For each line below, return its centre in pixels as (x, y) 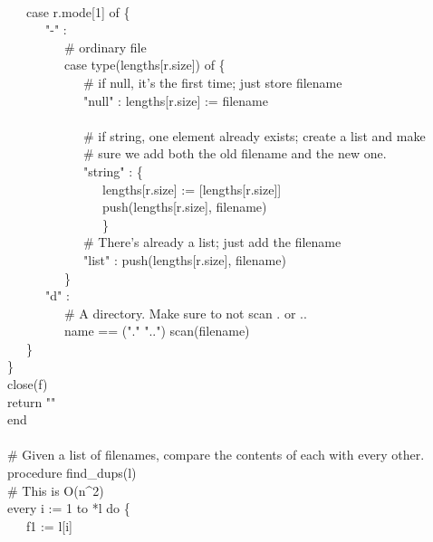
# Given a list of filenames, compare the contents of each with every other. (216, 455)
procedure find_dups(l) (72, 473)
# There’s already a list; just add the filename (212, 242)
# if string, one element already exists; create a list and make (254, 135)
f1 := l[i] (49, 525)
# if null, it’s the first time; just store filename (212, 82)
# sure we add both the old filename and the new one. (235, 153)
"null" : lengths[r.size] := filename (175, 100)
